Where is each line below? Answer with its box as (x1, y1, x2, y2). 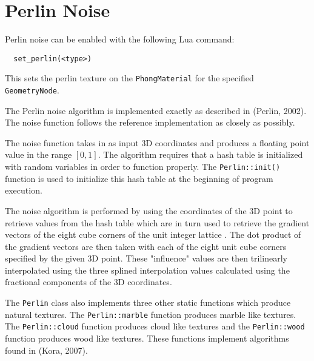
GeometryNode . (5, 84, 59, 96)
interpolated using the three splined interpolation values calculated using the (5, 263, 290, 276)
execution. (5, 184, 42, 197)
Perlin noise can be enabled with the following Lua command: (5, 33, 235, 46)
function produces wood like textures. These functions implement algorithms (5, 332, 289, 345)
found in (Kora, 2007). (5, 343, 88, 356)
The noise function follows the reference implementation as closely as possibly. (5, 116, 295, 129)
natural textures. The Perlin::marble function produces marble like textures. (5, 308, 296, 320)
